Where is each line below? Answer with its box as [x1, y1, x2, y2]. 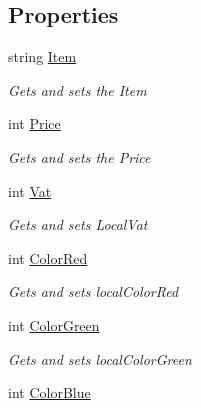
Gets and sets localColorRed [8, 281, 179, 302]
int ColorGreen [8, 314, 100, 335]
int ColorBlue [8, 382, 91, 403]
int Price [8, 113, 61, 134]
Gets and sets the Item [8, 79, 147, 100]
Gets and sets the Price [8, 146, 151, 167]
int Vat [8, 180, 52, 201]
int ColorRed [8, 247, 88, 268]
